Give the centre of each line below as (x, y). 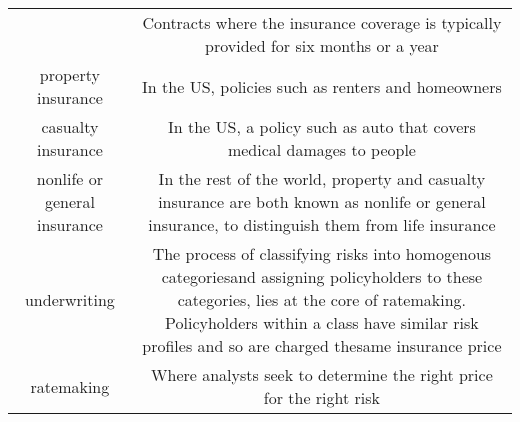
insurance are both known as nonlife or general (322, 201)
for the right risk (322, 397)
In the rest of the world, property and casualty (322, 178)
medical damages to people (321, 149)
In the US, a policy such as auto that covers (321, 126)
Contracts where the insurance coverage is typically (322, 22)
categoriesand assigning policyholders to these (322, 276)
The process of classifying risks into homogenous (322, 253)
